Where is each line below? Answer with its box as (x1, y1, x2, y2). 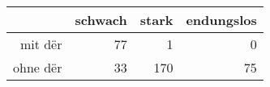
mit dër (19, 35, 62, 53)
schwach (75, 10, 127, 29)
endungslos (186, 10, 257, 29)
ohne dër (13, 58, 62, 77)
